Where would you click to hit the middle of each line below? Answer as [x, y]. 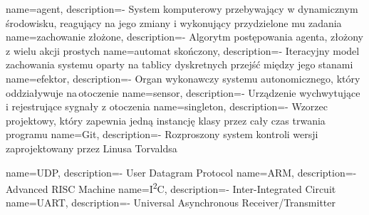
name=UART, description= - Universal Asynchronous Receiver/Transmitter [171, 203]
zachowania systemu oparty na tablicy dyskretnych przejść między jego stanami [180, 64]
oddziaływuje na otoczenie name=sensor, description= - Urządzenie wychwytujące [183, 92]
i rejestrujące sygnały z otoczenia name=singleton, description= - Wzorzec [167, 106]
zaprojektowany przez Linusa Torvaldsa [92, 148]
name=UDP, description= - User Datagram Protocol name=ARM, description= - [181, 172]
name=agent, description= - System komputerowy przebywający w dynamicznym [182, 9]
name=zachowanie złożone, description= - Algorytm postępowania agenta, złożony [184, 37]
